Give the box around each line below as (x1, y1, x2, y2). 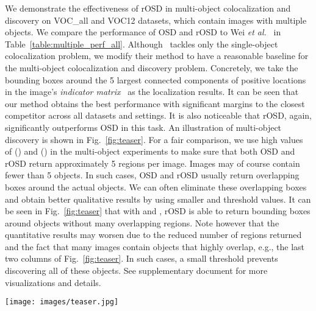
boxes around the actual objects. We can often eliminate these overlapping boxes (5, 180, 307, 193)
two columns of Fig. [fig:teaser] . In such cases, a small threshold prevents (5, 252, 278, 265)
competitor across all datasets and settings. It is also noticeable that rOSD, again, (5, 109, 312, 122)
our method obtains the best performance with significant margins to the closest (5, 97, 305, 110)
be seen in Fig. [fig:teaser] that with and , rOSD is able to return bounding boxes (5, 204, 311, 217)
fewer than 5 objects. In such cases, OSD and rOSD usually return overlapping (5, 169, 300, 181)
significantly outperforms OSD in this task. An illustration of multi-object (5, 121, 282, 133)
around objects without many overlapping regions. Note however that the (5, 216, 279, 229)
